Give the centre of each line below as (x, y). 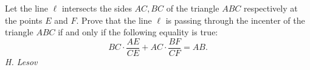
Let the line (26, 8)
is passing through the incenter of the (235, 20)
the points (24, 20)
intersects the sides (97, 8)
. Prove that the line (114, 20)
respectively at (270, 8)
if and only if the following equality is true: (138, 32)
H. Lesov (21, 61)
